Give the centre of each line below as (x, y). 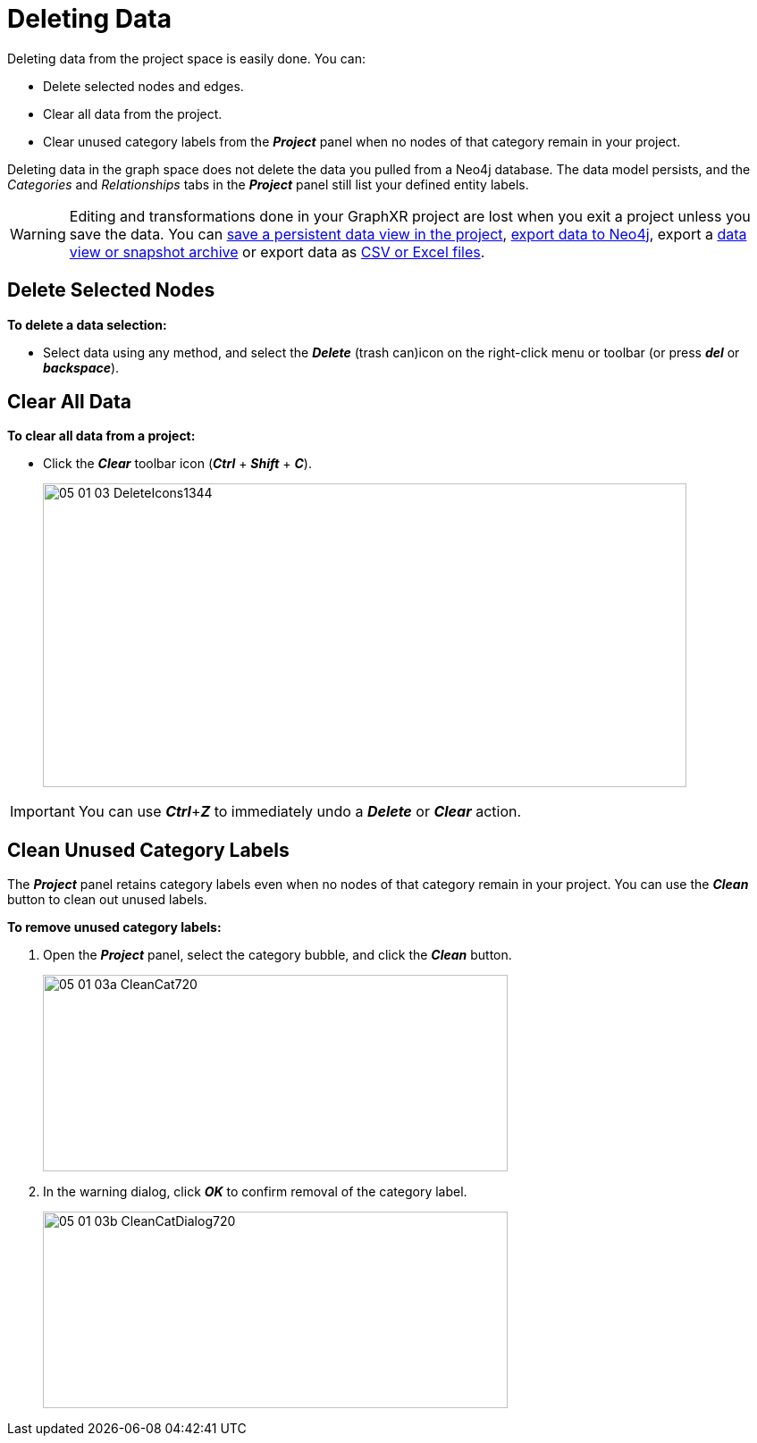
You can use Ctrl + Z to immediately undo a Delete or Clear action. (300, 812)
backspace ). (81, 367)
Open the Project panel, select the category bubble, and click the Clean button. (278, 955)
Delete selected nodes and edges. (143, 86)
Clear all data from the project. (133, 113)
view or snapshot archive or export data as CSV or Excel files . (277, 252)
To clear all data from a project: (101, 436)
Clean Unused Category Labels (148, 850)
